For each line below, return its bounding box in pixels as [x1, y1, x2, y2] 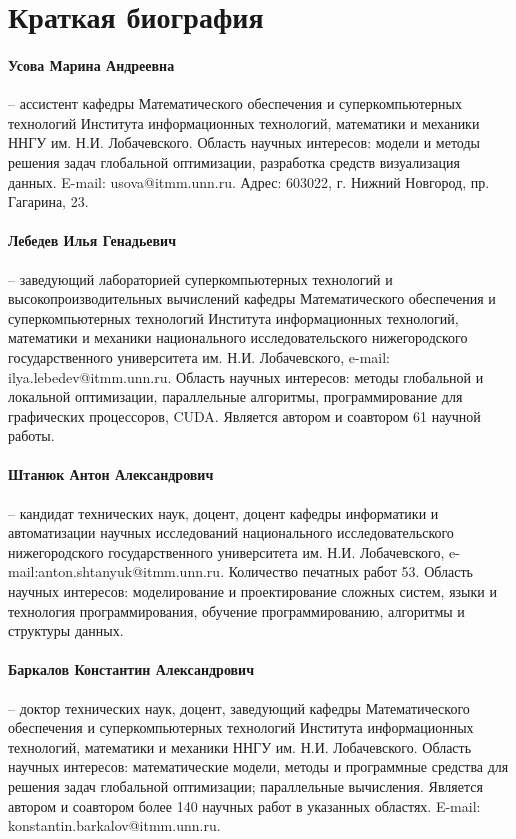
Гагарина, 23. [8, 191, 89, 212]
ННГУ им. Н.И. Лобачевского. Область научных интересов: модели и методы [8, 132, 480, 153]
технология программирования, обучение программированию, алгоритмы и [8, 600, 465, 621]
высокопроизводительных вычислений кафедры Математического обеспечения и [8, 288, 496, 309]
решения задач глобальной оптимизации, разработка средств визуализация [8, 151, 460, 172]
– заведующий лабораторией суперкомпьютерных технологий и [8, 268, 393, 289]
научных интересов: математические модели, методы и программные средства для [8, 756, 509, 777]
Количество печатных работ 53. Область [228, 561, 473, 582]
